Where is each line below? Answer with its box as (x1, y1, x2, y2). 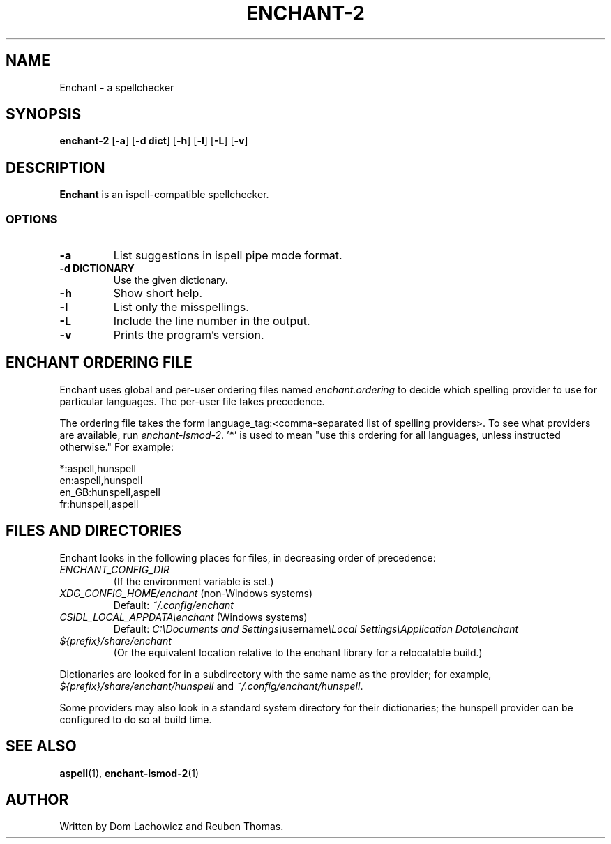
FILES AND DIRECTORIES (6, 522, 182, 540)
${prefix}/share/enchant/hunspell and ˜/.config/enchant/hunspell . (59, 679, 363, 692)
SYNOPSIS (6, 105, 82, 123)
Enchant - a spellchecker (59, 81, 174, 93)
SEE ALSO (6, 737, 77, 755)
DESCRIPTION (6, 158, 105, 176)
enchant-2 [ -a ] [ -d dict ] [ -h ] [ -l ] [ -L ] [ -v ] (59, 135, 248, 147)
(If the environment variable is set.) (113, 575, 274, 587)
